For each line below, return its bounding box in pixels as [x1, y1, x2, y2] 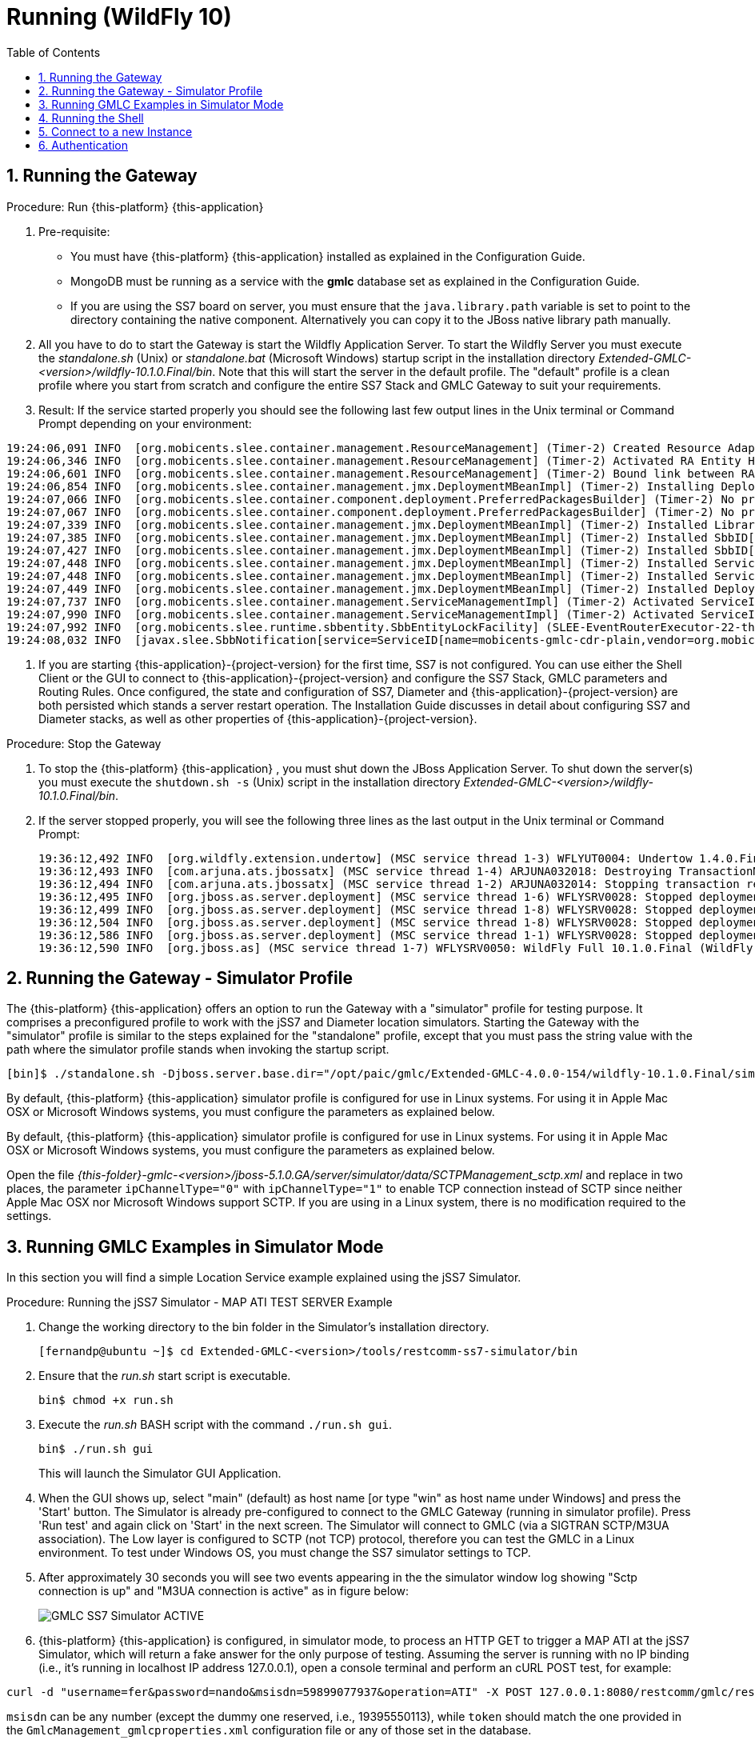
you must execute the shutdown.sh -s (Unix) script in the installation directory [38, 774, 461, 789]
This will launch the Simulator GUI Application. [38, 1466, 282, 1481]
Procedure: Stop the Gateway [6, 736, 162, 750]
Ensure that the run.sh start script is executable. [38, 1369, 291, 1383]
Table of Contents [6, 45, 101, 59]
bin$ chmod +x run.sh [38, 1394, 174, 1407]
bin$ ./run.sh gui [38, 1442, 154, 1456]
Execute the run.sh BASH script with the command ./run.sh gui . [38, 1418, 392, 1432]
